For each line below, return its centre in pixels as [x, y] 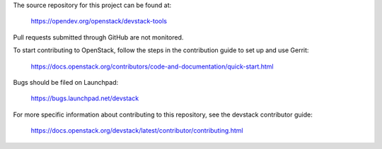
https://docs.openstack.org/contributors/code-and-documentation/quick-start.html [152, 66]
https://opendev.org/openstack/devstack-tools [99, 21]
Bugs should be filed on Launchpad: [66, 82]
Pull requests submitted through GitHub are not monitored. [98, 37]
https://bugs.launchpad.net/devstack [85, 98]
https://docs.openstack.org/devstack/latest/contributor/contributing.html [137, 131]
